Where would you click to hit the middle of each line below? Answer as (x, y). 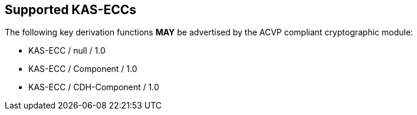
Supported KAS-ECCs (70, 10)
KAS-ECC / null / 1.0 (67, 51)
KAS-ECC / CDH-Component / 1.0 (94, 87)
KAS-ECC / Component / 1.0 (83, 69)
